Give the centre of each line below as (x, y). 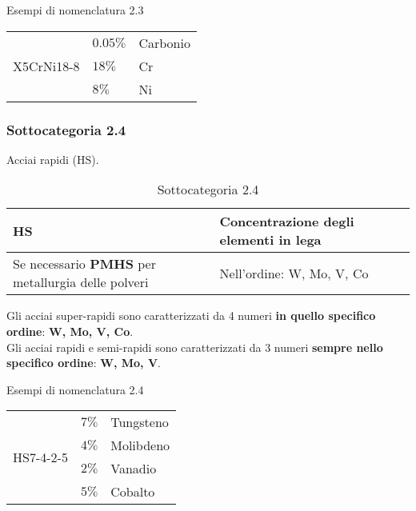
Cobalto (133, 492)
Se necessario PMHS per (84, 264)
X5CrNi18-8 (46, 66)
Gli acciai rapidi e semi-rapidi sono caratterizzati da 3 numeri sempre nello (195, 347)
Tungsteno (140, 422)
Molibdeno (140, 445)
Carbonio (164, 42)
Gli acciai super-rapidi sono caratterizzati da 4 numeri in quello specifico (191, 315)
